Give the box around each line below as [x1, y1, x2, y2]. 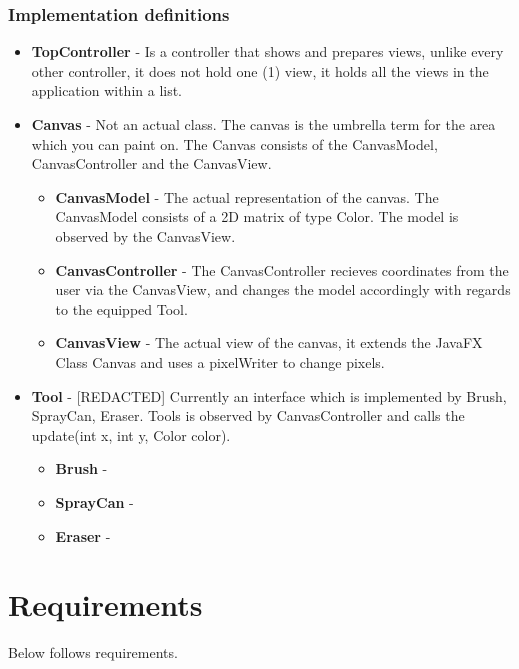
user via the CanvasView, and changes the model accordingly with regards [55, 279, 511, 300]
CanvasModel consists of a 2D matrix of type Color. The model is [55, 206, 459, 227]
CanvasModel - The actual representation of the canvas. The [55, 186, 439, 207]
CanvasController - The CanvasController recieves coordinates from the [55, 259, 509, 280]
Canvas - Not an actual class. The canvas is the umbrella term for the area [31, 114, 496, 134]
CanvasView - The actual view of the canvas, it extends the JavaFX [55, 332, 483, 353]
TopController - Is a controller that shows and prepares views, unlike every [31, 41, 504, 62]
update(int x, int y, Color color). [31, 424, 231, 445]
